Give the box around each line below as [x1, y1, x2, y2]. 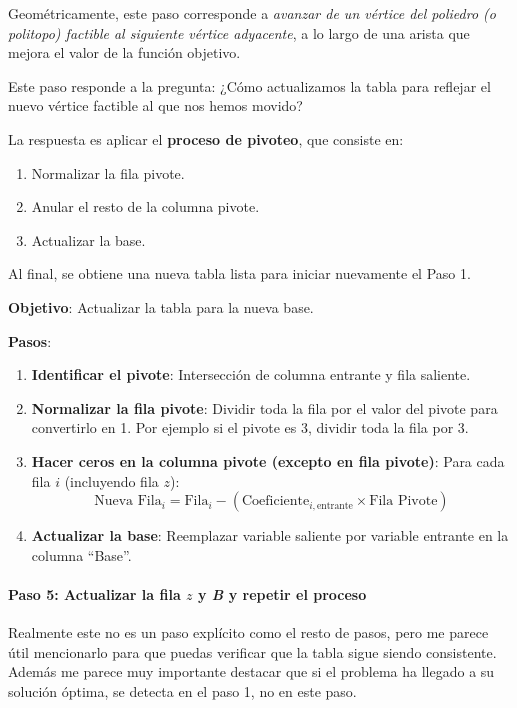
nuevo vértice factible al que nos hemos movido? [8, 95, 303, 116]
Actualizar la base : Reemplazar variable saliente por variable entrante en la [31, 525, 509, 546]
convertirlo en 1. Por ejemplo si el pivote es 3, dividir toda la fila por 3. [31, 417, 469, 438]
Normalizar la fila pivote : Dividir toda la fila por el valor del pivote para [31, 397, 498, 418]
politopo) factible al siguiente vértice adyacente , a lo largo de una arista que [8, 22, 470, 43]
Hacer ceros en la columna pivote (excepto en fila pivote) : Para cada [31, 450, 505, 471]
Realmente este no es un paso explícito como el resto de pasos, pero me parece [8, 622, 489, 643]
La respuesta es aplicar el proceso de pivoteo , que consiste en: [8, 128, 404, 149]
